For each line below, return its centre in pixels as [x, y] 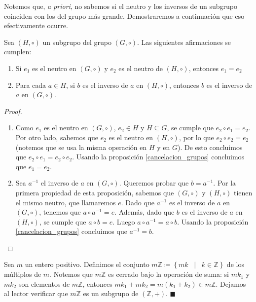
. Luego [124, 221]
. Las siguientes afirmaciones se [184, 42]
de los [235, 264]
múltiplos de [23, 274]
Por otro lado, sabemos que [57, 137]
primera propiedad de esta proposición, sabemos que [95, 192]
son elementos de [44, 283]
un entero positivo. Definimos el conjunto [87, 264]
